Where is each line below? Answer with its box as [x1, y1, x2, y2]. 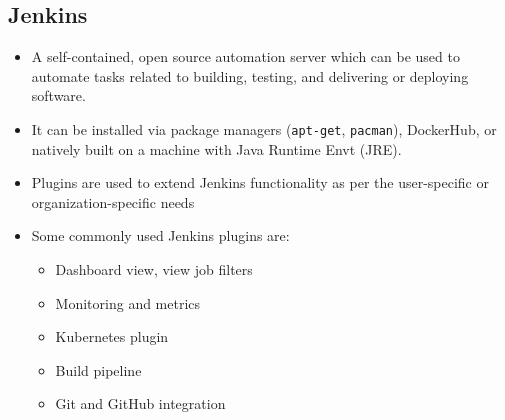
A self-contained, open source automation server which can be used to [31, 46, 460, 67]
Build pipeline [55, 359, 142, 380]
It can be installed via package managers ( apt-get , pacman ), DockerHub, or [31, 118, 497, 139]
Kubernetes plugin [55, 326, 169, 347]
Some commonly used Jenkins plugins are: [31, 225, 290, 246]
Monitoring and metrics [55, 292, 201, 313]
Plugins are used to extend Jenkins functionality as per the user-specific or [31, 172, 489, 193]
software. [31, 85, 86, 106]
